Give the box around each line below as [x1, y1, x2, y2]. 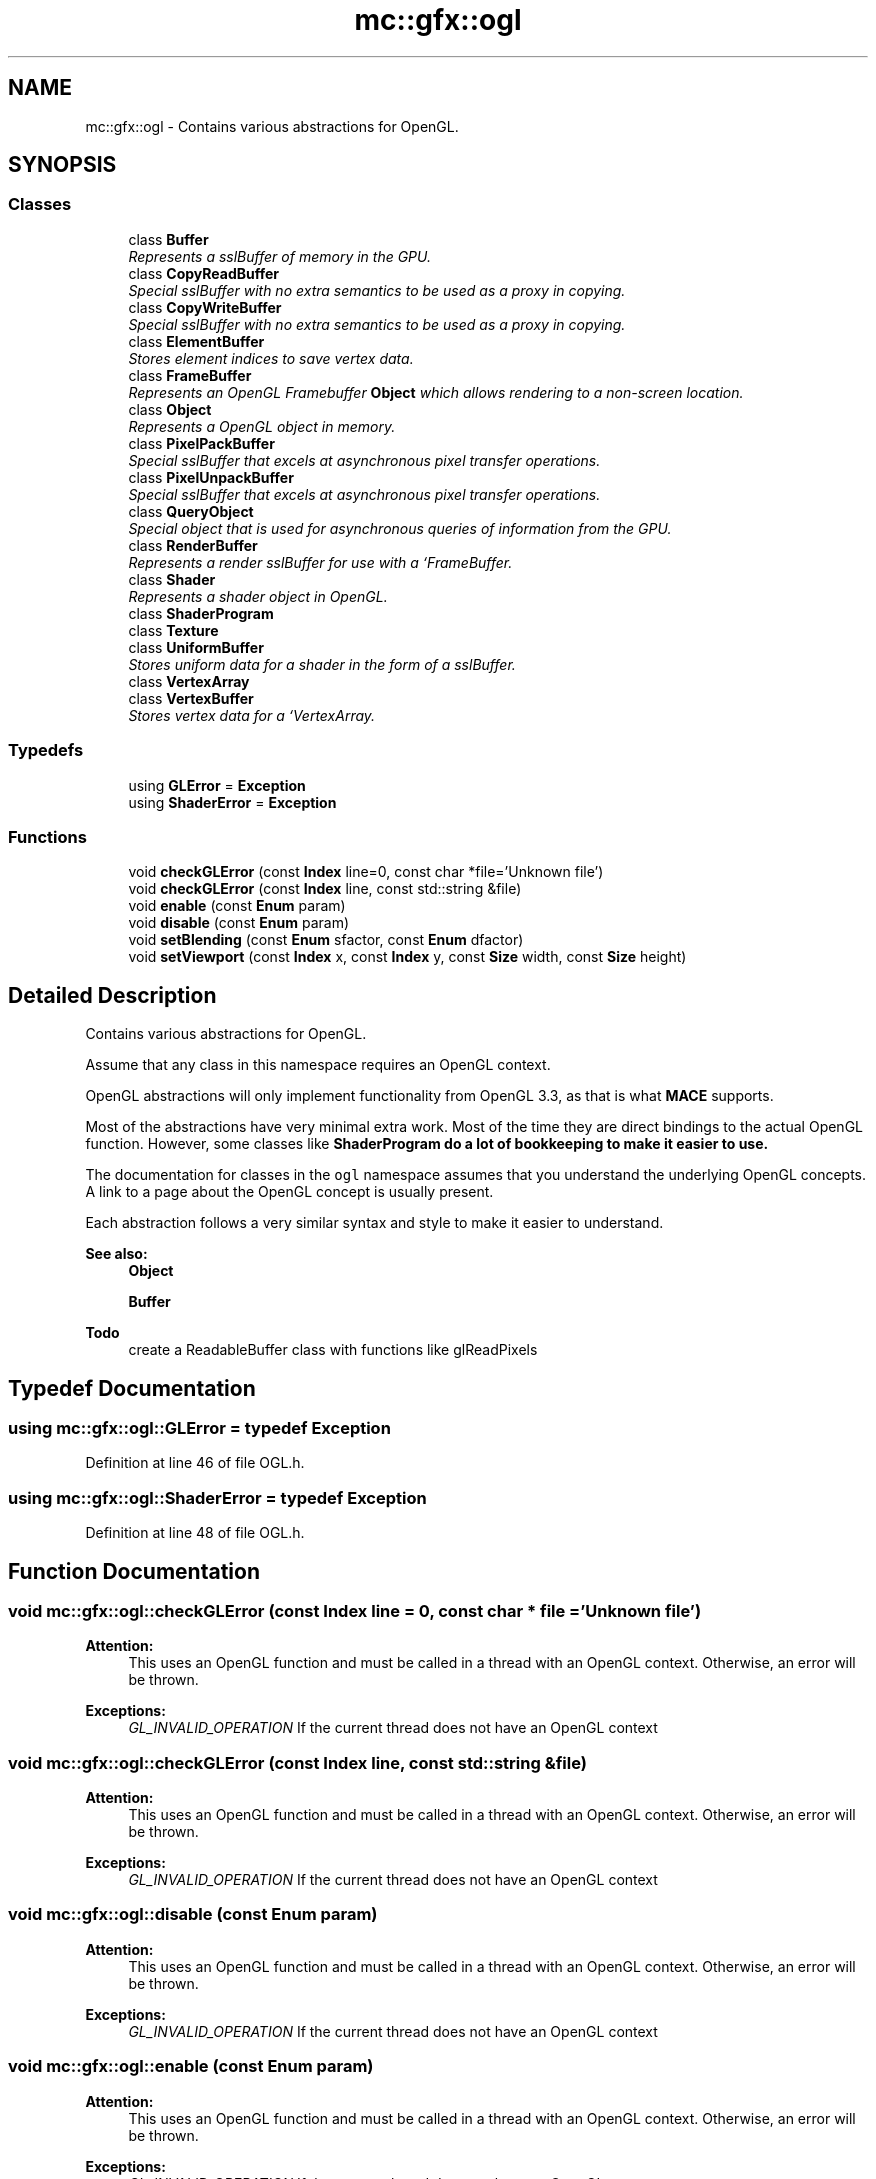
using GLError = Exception [128, 776, 306, 794]
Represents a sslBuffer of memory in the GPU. [128, 247, 432, 265]
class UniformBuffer [128, 638, 264, 656]
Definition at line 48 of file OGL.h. [85, 1524, 305, 1542]
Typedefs [8, 740, 84, 761]
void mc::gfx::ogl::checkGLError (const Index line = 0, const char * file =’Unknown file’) [8, 1600, 702, 1621]
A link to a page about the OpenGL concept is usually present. [85, 1183, 494, 1201]
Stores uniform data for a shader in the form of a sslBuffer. [128, 655, 516, 673]
